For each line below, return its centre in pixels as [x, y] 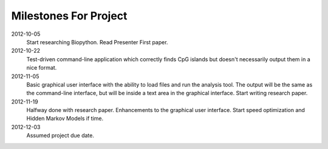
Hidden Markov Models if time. [65, 119]
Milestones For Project [69, 16]
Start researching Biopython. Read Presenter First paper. [97, 42]
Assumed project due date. [60, 136]
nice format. [42, 68]
